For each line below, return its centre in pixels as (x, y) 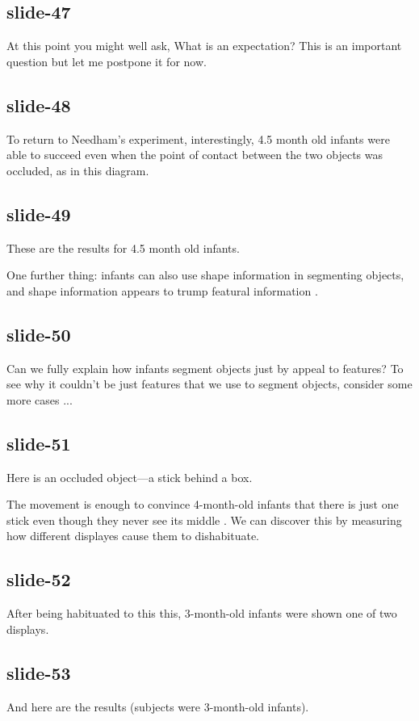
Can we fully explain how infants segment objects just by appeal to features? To (205, 368)
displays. (28, 629)
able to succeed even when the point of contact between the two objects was (195, 155)
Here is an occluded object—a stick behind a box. (130, 477)
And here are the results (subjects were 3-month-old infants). (158, 706)
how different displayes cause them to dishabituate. (133, 536)
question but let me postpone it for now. (107, 61)
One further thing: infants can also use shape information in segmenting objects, (205, 275)
